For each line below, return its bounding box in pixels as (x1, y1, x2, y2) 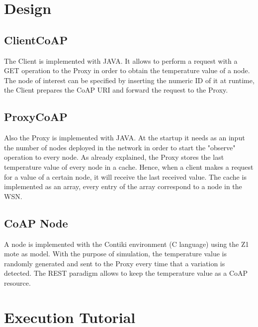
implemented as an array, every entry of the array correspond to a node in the (4, 181, 242, 192)
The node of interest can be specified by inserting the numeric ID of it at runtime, (4, 75, 255, 85)
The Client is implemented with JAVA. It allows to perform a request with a (4, 55, 238, 66)
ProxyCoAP (4, 109, 68, 124)
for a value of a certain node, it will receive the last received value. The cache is (4, 171, 247, 182)
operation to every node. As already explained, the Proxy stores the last (4, 152, 224, 162)
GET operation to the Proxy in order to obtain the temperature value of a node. (4, 65, 250, 76)
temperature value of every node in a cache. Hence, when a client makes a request (4, 161, 254, 172)
